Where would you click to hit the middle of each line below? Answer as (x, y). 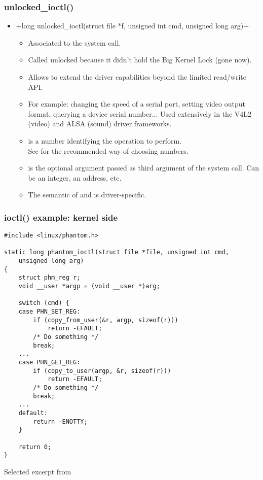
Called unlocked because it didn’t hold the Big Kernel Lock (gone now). (140, 60)
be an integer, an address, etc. (75, 177)
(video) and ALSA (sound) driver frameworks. (100, 124)
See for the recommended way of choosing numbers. (108, 150)
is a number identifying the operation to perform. (105, 140)
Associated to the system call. (74, 42)
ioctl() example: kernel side (61, 217)
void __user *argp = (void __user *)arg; (89, 286)
